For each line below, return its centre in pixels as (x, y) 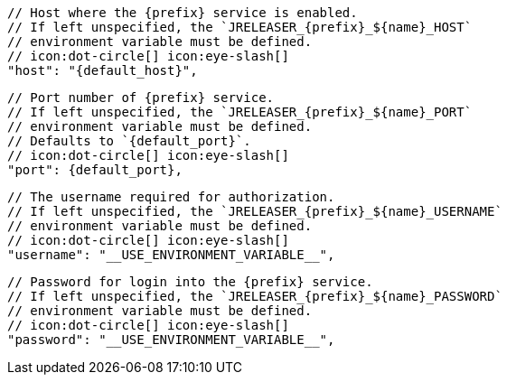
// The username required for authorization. (171, 197)
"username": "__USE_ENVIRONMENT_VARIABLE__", (171, 255)
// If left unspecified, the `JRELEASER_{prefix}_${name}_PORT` (240, 112)
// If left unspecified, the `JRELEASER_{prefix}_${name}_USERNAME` (255, 211)
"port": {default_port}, (95, 170)
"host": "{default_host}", (103, 70)
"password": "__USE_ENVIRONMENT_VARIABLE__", (171, 340)
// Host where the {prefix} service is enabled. (183, 13)
